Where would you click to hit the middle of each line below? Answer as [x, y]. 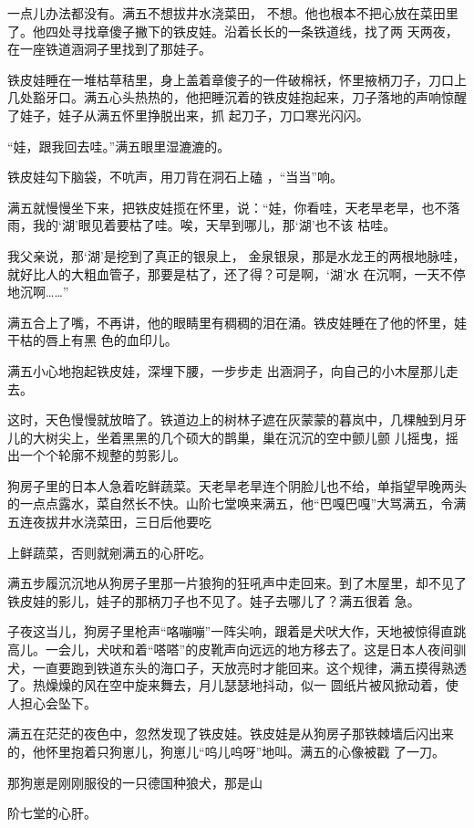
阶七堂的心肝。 [52, 813]
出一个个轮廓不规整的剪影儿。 [97, 455]
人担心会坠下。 [52, 702]
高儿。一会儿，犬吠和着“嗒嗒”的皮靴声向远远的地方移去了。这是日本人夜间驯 [237, 650]
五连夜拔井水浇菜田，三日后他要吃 [109, 522]
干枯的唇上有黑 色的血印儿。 [93, 340]
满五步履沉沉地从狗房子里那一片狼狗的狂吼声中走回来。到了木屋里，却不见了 [237, 583]
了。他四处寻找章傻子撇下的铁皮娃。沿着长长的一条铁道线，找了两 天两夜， [233, 31]
